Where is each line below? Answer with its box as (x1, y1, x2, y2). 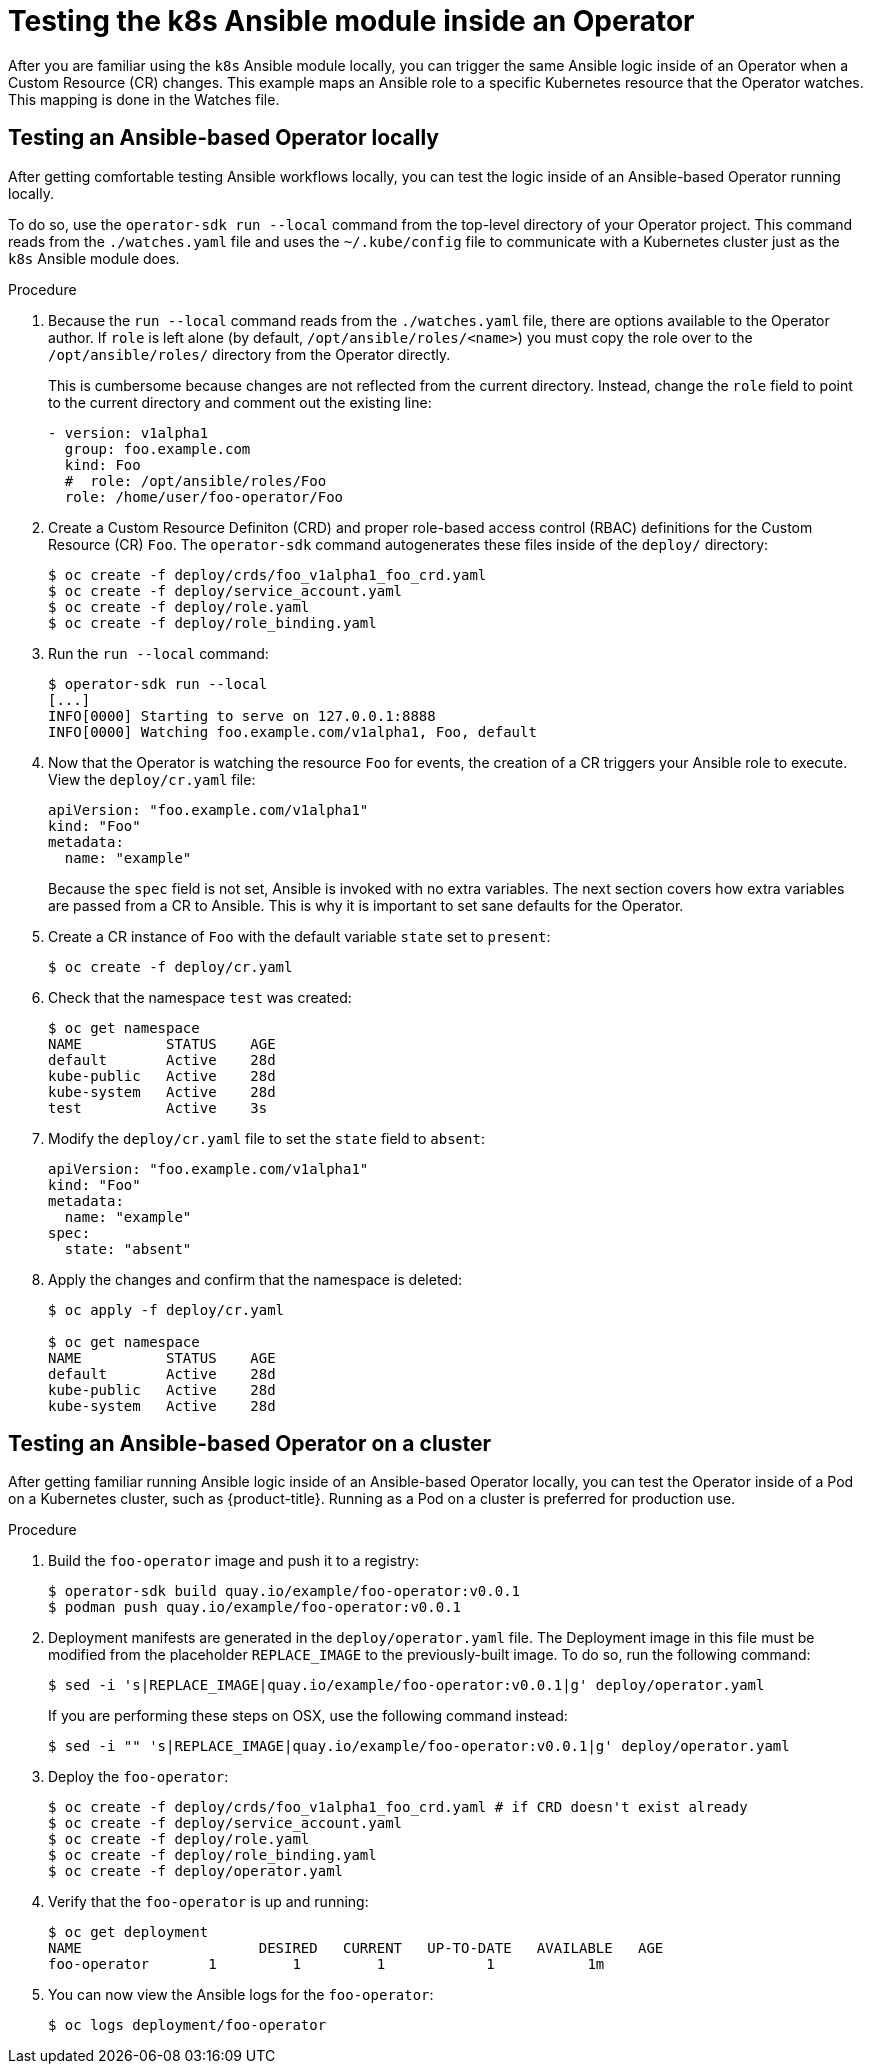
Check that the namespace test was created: (48, 988, 352, 1006)
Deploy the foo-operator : (48, 1768, 229, 1786)
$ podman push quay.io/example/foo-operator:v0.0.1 (48, 1599, 462, 1616)
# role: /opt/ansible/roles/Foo (64, 472, 327, 489)
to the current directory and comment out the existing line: (48, 393, 432, 411)
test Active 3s (48, 1099, 268, 1116)
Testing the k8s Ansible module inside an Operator (8, 4, 695, 38)
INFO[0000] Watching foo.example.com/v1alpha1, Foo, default (48, 723, 537, 740)
